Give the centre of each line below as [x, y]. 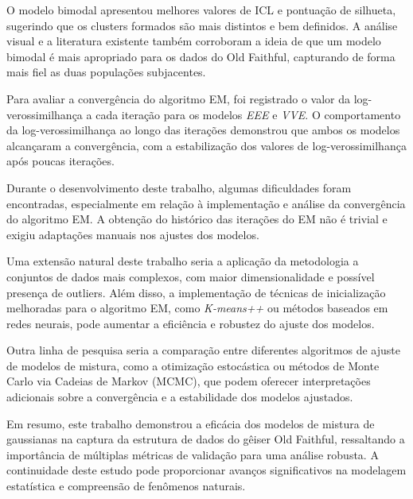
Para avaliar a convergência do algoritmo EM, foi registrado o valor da [179, 98]
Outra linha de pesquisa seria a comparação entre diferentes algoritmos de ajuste [203, 350]
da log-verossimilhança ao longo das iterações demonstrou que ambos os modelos [203, 130]
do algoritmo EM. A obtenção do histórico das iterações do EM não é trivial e [197, 219]
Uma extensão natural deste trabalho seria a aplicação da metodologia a [183, 261]
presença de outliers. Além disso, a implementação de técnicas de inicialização [196, 292]
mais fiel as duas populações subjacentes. [106, 72]
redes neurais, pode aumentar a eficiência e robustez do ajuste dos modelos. [191, 323]
